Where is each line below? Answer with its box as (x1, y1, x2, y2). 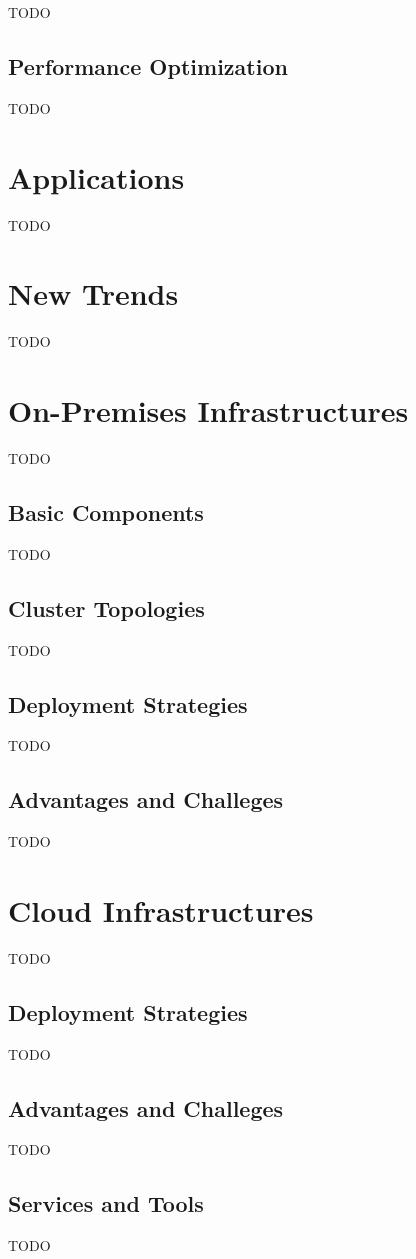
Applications (8, 156, 185, 197)
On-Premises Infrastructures (8, 390, 409, 431)
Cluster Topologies (8, 592, 205, 623)
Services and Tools (8, 1188, 204, 1219)
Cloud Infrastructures (8, 889, 314, 930)
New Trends (8, 273, 179, 314)
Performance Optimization (8, 50, 288, 81)
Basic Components (8, 496, 204, 527)
